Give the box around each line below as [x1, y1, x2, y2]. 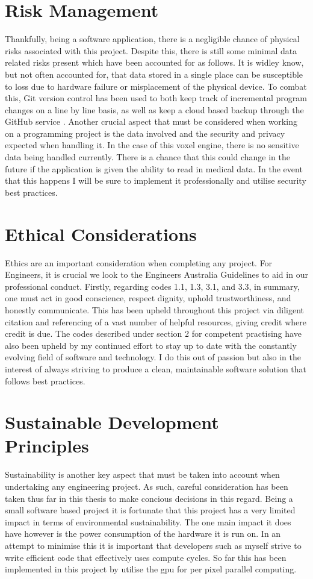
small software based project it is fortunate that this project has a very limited [5, 504, 296, 516]
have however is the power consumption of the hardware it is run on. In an [5, 527, 281, 540]
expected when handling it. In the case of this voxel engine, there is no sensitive [5, 139, 299, 151]
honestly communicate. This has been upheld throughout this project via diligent [5, 303, 305, 316]
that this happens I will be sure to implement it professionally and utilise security [5, 174, 306, 187]
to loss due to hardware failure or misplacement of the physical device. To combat [5, 80, 307, 92]
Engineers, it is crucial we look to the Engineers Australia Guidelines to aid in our [5, 268, 308, 281]
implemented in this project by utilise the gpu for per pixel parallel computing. [5, 563, 297, 575]
